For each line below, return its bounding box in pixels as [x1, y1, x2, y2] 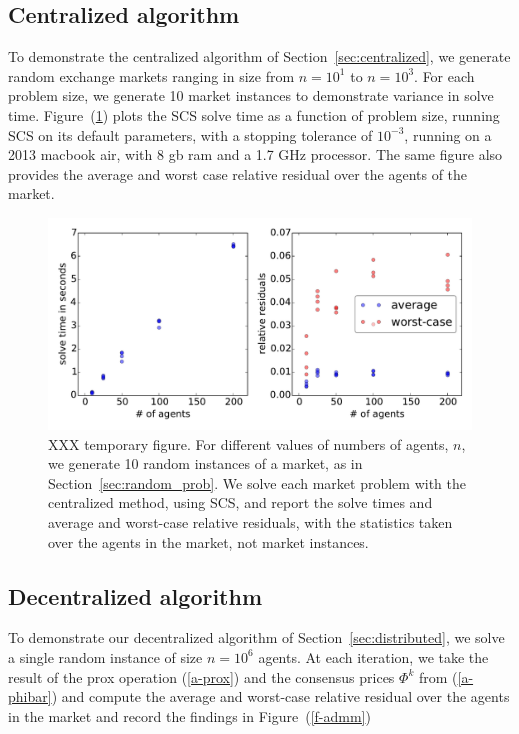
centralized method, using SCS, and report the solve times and [48, 492, 433, 513]
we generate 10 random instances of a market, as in [48, 453, 363, 474]
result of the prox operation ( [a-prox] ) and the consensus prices [8, 666, 395, 687]
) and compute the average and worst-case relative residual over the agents [51, 686, 510, 707]
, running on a [404, 124, 492, 145]
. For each [414, 65, 475, 86]
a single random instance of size [8, 646, 203, 667]
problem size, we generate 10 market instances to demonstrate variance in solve [8, 85, 494, 106]
